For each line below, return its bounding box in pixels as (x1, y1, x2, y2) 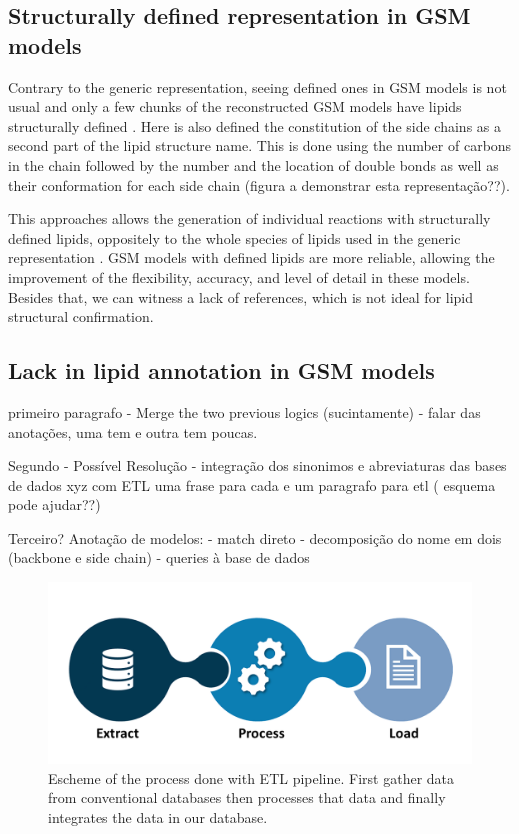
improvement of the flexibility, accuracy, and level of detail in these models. (8, 266, 470, 287)
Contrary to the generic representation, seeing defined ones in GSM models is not (8, 76, 507, 97)
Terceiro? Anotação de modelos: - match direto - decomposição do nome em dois (8, 527, 502, 548)
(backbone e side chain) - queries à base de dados (8, 547, 310, 568)
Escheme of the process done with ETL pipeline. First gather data (48, 767, 455, 788)
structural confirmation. (8, 306, 154, 327)
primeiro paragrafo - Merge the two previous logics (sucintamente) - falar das (8, 401, 481, 422)
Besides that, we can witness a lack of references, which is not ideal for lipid (8, 286, 474, 307)
